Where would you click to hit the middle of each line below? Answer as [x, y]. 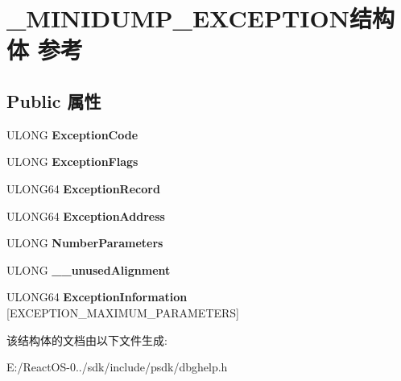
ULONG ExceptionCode [72, 134]
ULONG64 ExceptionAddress [86, 215]
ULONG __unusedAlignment [89, 269]
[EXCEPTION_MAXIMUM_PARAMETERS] [123, 312]
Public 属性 [54, 100]
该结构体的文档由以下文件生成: [87, 340]
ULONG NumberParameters [85, 243]
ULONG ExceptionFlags [72, 162]
